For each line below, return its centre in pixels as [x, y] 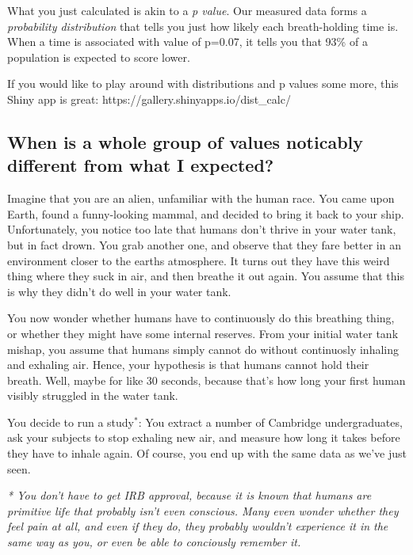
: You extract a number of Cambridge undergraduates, [270, 422]
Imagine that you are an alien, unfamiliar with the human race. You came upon [201, 198]
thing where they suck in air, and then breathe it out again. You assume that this [206, 276]
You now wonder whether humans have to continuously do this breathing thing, [201, 318]
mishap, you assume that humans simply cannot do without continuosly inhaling [203, 349]
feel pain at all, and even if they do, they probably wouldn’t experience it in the [198, 526]
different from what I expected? [141, 165]
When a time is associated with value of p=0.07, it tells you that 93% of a [187, 42]
